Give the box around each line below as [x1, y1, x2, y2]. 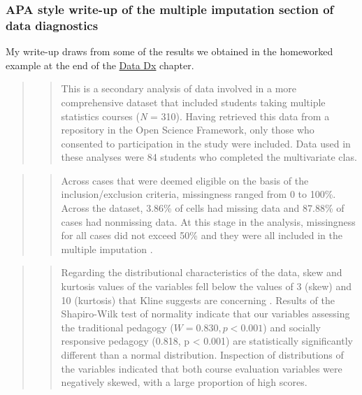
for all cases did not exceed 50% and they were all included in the [61, 228, 342, 243]
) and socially [263, 319, 321, 334]
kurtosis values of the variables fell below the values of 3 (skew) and [61, 279, 352, 294]
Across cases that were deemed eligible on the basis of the [61, 173, 309, 187]
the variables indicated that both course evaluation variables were [61, 361, 342, 375]
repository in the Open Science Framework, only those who [61, 122, 314, 137]
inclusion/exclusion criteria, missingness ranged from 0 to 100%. [61, 187, 336, 201]
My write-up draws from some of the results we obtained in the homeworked [6, 44, 333, 59]
